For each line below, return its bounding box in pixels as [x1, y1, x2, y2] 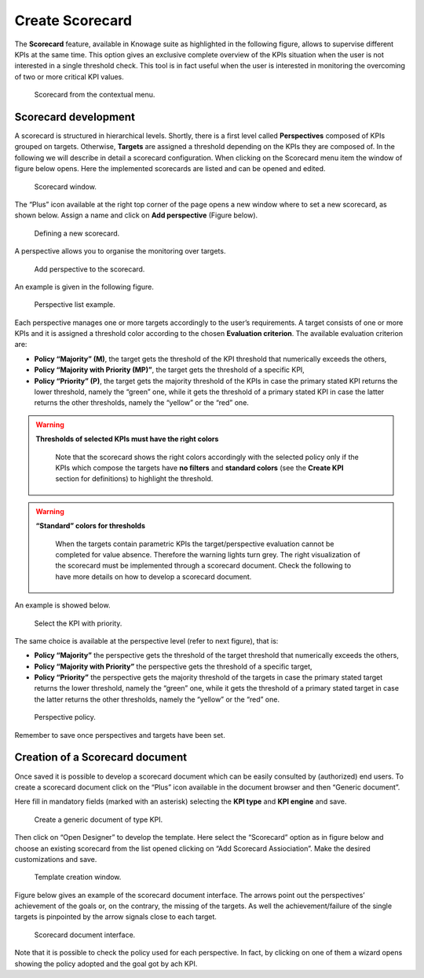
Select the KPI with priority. [34, 619, 122, 628]
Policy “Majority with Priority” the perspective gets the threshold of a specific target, [34, 662, 313, 671]
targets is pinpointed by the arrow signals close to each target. [14, 912, 217, 921]
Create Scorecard [14, 12, 133, 29]
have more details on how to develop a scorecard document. [55, 571, 252, 581]
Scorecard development [14, 110, 135, 123]
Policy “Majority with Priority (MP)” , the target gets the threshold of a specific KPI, [34, 365, 305, 374]
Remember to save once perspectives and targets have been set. [14, 730, 225, 739]
